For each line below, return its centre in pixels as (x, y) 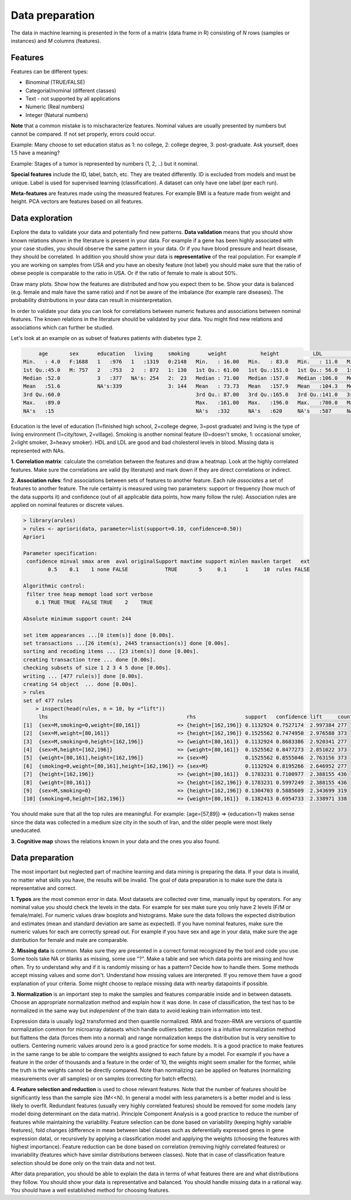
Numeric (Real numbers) (55, 107)
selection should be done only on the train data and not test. (83, 1163)
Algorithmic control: (54, 586)
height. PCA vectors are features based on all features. (77, 201)
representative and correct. (44, 888)
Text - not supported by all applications (73, 99)
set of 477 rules (48, 700)
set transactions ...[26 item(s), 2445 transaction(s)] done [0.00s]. (127, 643)
